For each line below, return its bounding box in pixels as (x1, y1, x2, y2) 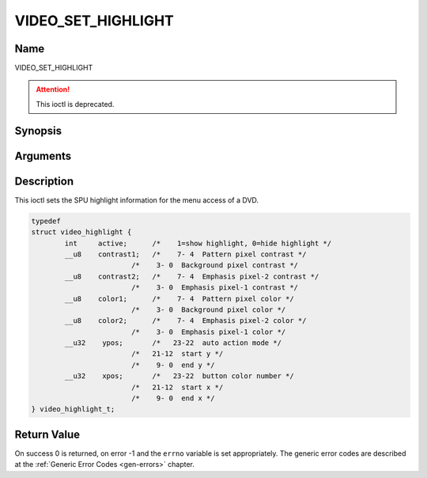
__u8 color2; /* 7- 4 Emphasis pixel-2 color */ (64, 317, 307, 325)
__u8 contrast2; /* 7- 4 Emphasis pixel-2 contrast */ (64, 271, 319, 281)
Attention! (36, 85, 70, 94)
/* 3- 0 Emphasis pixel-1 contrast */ (130, 283, 299, 292)
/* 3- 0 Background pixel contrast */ (130, 261, 299, 270)
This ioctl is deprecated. (36, 99, 115, 108)
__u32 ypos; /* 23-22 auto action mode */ (64, 339, 282, 347)
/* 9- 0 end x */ (130, 394, 215, 403)
